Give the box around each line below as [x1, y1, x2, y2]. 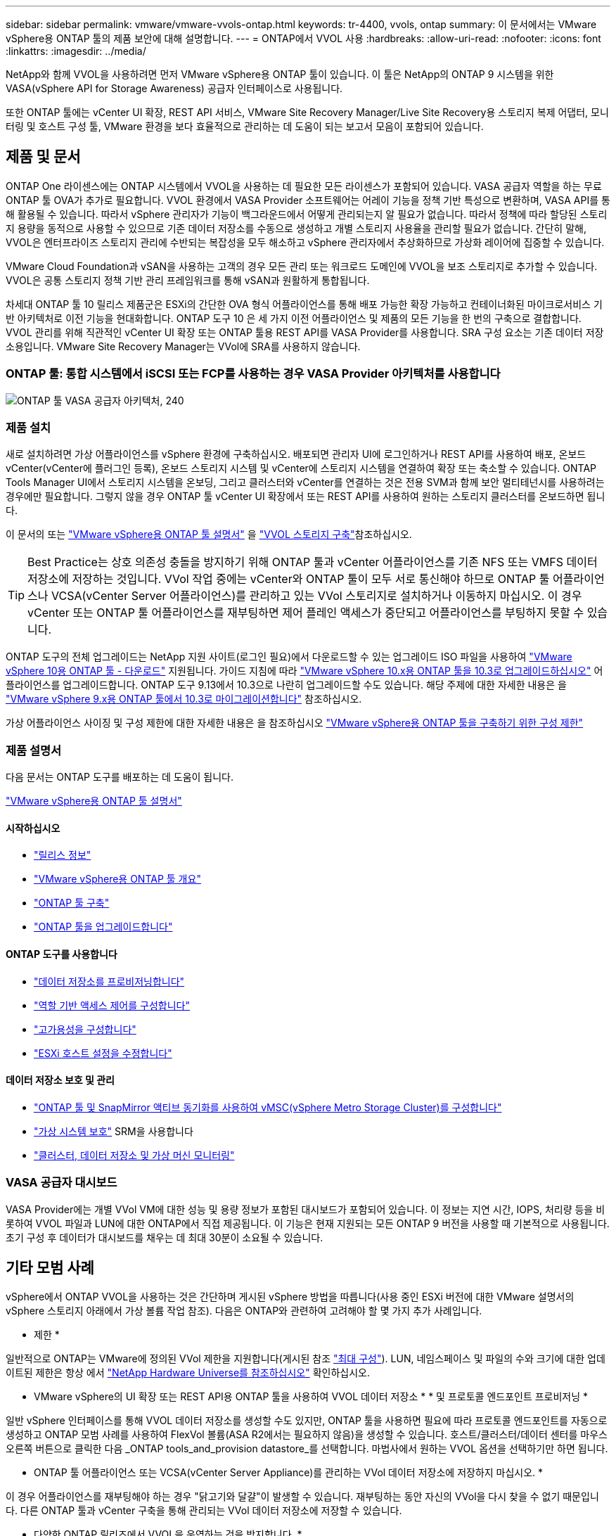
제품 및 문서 [6, 148, 81, 166]
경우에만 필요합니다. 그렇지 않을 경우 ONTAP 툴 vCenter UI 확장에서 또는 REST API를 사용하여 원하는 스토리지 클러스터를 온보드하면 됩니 [6, 490, 605, 503]
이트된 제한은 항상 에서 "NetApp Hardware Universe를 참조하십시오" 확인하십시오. [6, 1367, 370, 1379]
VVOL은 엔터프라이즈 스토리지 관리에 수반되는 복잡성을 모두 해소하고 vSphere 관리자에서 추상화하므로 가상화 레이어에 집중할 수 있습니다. [6, 236, 605, 248]
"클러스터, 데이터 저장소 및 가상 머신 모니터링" [34, 1148, 235, 1161]
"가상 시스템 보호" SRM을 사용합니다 [34, 1125, 193, 1137]
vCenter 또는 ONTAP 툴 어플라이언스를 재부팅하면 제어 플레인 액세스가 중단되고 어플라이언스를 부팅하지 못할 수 [27, 606, 584, 620]
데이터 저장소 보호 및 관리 [6, 1074, 115, 1087]
